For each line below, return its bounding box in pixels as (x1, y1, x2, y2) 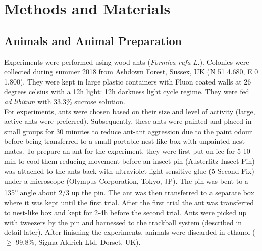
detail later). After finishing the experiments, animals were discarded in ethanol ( (4, 227, 255, 237)
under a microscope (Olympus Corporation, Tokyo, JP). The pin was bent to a (4, 175, 248, 186)
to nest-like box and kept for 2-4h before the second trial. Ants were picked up (4, 207, 247, 218)
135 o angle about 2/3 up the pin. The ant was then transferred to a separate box (4, 186, 254, 197)
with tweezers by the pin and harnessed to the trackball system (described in (4, 217, 242, 227)
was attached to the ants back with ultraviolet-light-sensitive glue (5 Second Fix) (4, 165, 254, 176)
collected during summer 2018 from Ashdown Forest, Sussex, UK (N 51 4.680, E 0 (4, 66, 258, 77)
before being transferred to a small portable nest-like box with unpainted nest (4, 136, 245, 146)
